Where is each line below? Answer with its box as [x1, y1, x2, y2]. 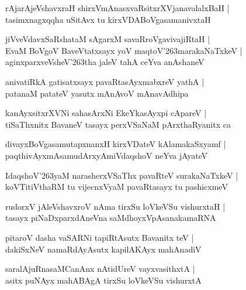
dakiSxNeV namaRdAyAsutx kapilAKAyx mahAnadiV [5, 243, 202, 255]
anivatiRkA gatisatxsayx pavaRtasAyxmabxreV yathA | [5, 75, 205, 87]
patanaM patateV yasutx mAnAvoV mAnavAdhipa [5, 87, 189, 99]
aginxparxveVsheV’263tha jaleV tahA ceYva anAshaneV [5, 56, 205, 68]
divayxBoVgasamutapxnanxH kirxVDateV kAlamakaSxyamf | [5, 138, 226, 150]
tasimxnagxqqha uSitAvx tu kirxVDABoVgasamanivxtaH [5, 13, 211, 25]
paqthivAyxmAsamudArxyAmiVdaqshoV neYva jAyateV [5, 149, 208, 161]
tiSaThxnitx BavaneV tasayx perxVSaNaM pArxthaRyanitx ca [5, 118, 231, 130]
